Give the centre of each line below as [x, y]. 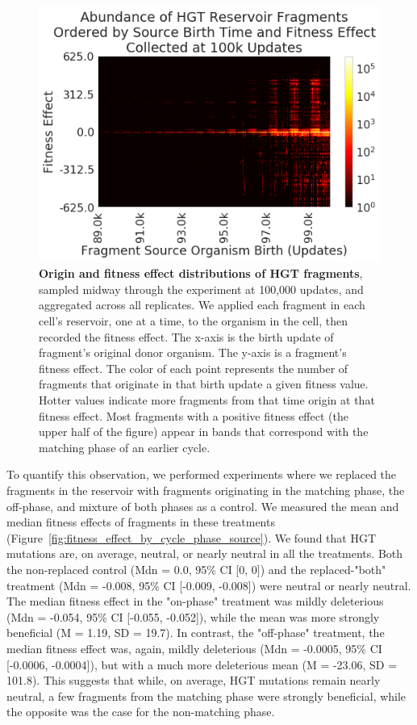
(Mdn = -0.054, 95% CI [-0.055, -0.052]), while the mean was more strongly [193, 616]
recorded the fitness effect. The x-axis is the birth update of [186, 336]
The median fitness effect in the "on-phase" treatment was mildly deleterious [195, 601]
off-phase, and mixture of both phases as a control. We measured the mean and [203, 506]
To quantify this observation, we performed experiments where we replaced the [202, 474]
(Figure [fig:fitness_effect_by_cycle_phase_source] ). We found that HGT [192, 537]
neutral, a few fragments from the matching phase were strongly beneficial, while [206, 696]
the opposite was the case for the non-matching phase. [141, 712]
